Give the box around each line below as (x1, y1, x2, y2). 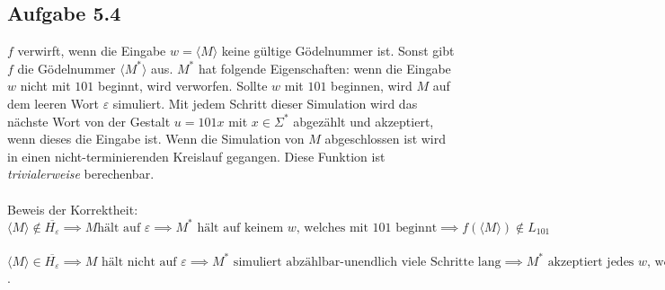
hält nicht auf (101, 255, 177, 268)
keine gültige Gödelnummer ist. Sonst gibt (221, 41, 455, 60)
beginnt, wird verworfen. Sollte (98, 76, 268, 95)
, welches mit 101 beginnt (296, 221, 438, 234)
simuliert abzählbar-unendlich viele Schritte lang (233, 255, 501, 268)
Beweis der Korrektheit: (7, 199, 138, 218)
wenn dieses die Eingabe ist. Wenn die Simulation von (7, 129, 305, 148)
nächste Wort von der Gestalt (7, 111, 171, 130)
